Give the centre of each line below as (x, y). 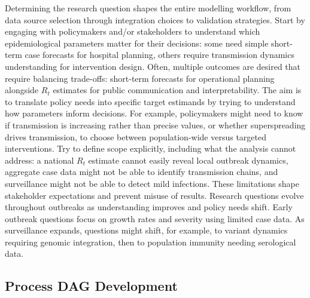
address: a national (39, 160)
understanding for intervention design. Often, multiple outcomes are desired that (153, 66)
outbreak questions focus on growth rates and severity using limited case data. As (155, 218)
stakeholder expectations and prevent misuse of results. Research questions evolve (154, 195)
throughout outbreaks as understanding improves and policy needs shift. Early (149, 207)
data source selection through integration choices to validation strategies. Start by (155, 19)
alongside (22, 90)
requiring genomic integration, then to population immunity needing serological (151, 242)
